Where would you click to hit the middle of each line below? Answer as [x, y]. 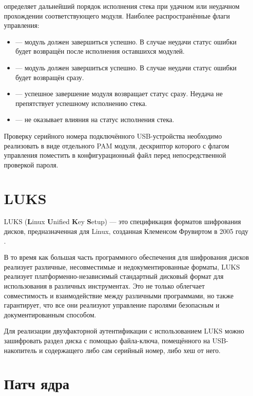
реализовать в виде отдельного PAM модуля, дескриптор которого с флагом [117, 145]
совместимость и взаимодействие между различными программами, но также [119, 295]
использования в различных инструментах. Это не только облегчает [104, 286]
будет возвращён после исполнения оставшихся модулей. [100, 51]
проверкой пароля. [31, 164]
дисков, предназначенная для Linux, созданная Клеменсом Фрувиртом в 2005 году [126, 231]
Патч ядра [37, 384]
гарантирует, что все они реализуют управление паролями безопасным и [112, 305]
